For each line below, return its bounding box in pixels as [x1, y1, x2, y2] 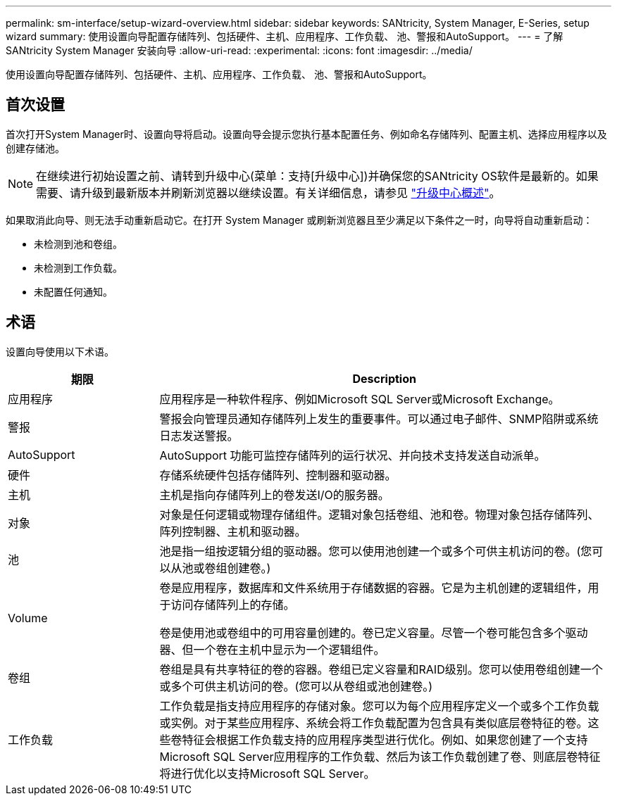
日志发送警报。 [159, 428, 239, 443]
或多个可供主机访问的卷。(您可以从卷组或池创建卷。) [159, 679, 433, 693]
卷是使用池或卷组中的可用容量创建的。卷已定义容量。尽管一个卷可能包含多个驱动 [159, 625, 588, 640]
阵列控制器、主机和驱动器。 [159, 524, 306, 538]
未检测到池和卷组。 [34, 237, 123, 250]
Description [352, 371, 416, 386]
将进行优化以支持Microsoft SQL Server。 [159, 766, 375, 781]
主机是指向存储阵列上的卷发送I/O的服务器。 [159, 487, 389, 502]
